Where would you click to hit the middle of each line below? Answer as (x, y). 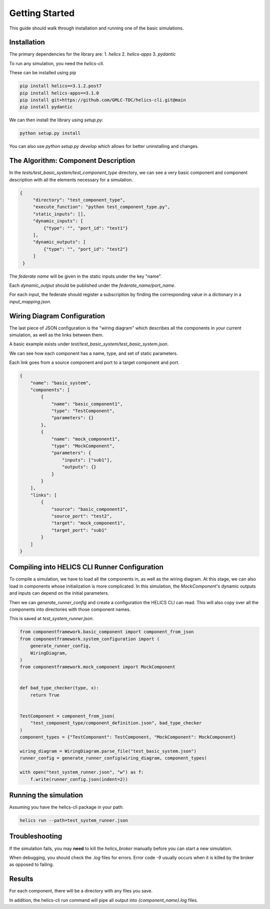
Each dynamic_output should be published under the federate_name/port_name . (92, 285)
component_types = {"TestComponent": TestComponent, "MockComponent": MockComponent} (128, 737)
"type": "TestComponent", (83, 411)
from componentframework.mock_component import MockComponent (97, 667)
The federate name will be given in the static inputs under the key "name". (85, 276)
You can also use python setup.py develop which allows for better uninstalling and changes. (104, 146)
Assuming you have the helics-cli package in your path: (66, 807)
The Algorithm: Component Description (72, 161)
